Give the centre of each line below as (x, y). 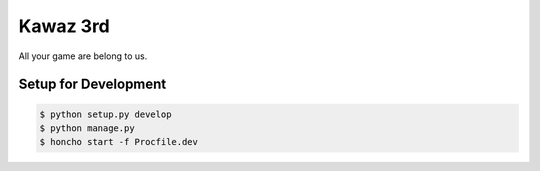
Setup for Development (92, 84)
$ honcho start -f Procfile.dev (119, 142)
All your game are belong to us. (83, 56)
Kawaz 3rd (64, 26)
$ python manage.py (87, 128)
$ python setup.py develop (105, 114)
